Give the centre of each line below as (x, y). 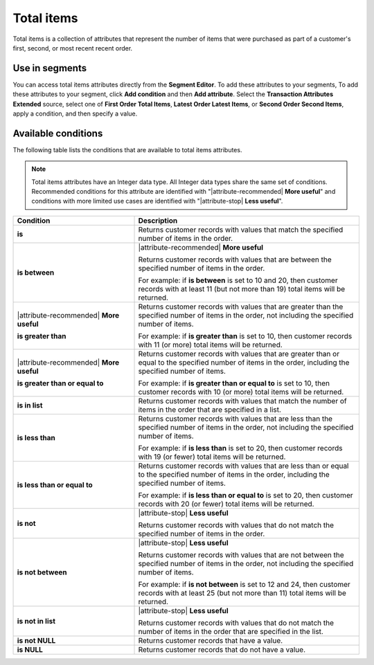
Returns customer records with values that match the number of (242, 401)
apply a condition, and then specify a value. (75, 113)
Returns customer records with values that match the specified (241, 230)
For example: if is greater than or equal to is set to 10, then (234, 383)
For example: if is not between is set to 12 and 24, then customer (244, 584)
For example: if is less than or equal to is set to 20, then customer (246, 495)
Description (158, 220)
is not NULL (36, 640)
